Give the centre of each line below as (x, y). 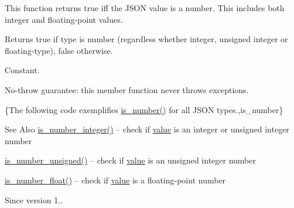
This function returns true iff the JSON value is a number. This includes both (145, 8)
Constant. (22, 70)
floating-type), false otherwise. (59, 50)
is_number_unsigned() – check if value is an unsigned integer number (131, 160)
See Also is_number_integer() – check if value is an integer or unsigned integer (147, 129)
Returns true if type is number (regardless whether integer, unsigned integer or (146, 39)
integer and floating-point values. (64, 19)
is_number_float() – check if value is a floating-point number (115, 180)
